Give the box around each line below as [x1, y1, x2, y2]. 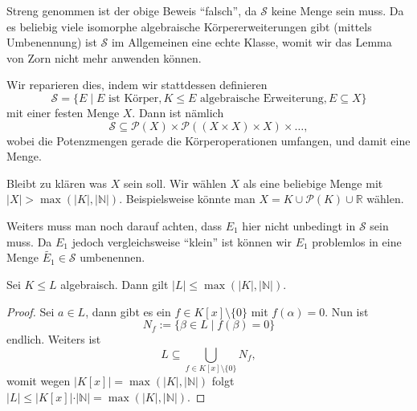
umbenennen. [80, 249, 145, 266]
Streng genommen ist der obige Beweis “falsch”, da [6, 2, 257, 18]
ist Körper [108, 92, 159, 104]
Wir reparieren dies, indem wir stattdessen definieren [6, 76, 268, 93]
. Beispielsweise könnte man [119, 190, 256, 207]
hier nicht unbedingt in [242, 217, 356, 234]
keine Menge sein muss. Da [271, 2, 404, 18]
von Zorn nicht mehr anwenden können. [6, 49, 202, 66]
